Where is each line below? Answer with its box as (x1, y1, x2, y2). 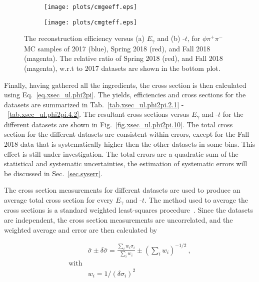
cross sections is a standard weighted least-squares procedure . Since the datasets (4, 205, 253, 215)
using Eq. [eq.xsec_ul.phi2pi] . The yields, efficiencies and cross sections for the (4, 89, 246, 100)
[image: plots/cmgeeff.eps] (44, 3, 137, 10)
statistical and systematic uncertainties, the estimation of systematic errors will (4, 158, 247, 169)
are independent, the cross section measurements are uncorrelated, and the (4, 214, 233, 225)
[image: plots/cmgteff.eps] (44, 18, 137, 26)
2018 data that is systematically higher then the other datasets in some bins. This (4, 138, 255, 149)
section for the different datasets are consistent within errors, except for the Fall (4, 129, 249, 139)
